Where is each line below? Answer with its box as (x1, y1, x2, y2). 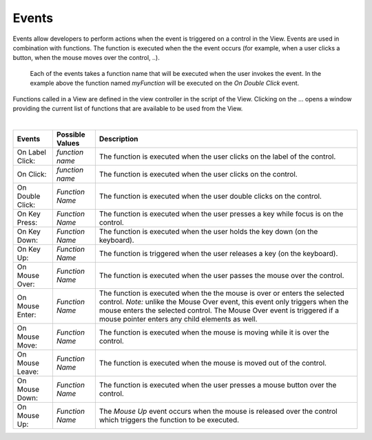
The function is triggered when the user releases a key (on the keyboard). (99, 248, 338, 258)
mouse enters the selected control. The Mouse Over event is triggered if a (99, 306, 340, 315)
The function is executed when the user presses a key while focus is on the (99, 209, 344, 219)
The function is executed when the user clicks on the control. (99, 169, 298, 179)
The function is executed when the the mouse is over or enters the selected (99, 288, 344, 298)
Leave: (17, 366, 39, 376)
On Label (17, 147, 46, 157)
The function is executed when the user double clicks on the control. (99, 191, 322, 201)
